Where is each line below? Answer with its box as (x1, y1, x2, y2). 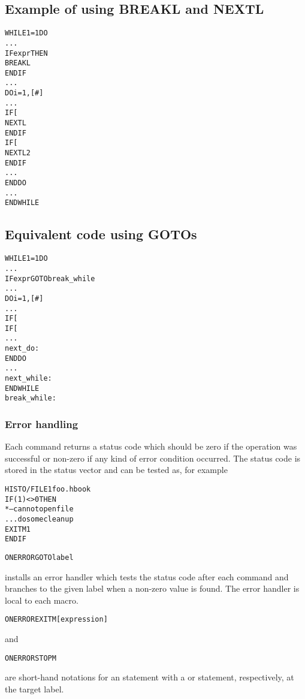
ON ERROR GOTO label (5, 553, 74, 562)
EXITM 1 (5, 525, 31, 534)
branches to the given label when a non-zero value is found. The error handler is (5, 582, 300, 595)
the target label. (5, 682, 64, 695)
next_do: (5, 344, 40, 353)
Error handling (5, 416, 78, 431)
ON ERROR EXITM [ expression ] (5, 615, 108, 624)
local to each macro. (5, 593, 78, 606)
